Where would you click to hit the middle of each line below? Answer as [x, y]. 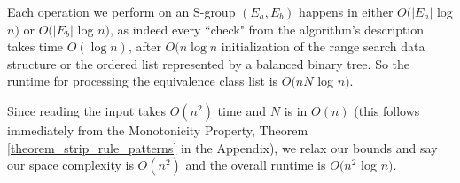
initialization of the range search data [323, 46]
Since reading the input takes [87, 110]
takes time [35, 46]
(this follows [387, 110]
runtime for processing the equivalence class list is [143, 81]
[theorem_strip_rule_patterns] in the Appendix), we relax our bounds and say [222, 147]
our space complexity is [70, 165]
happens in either [346, 11]
